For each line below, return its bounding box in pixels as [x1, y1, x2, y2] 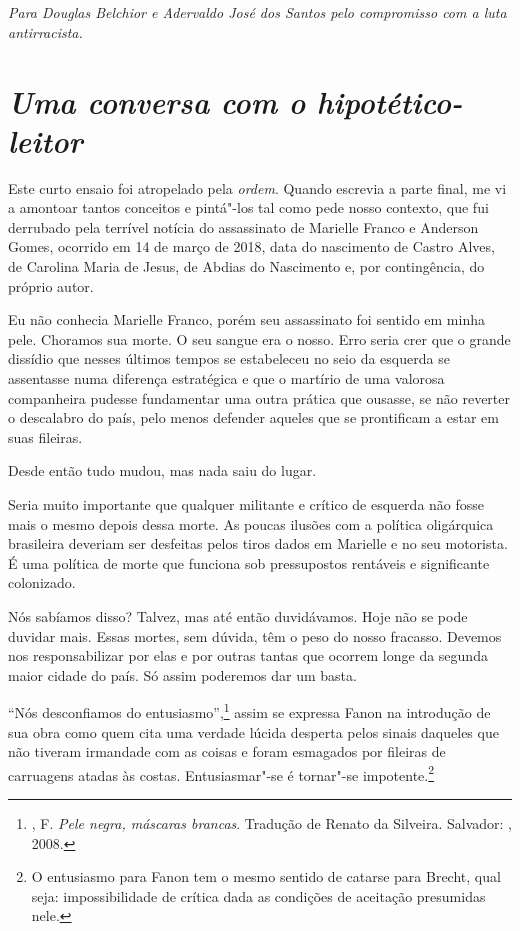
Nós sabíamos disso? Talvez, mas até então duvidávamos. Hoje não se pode [8, 605, 468, 626]
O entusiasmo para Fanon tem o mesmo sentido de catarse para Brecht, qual [31, 866, 501, 887]
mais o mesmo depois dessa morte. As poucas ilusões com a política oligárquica [8, 513, 494, 534]
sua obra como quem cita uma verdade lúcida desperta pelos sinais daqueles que [8, 721, 499, 742]
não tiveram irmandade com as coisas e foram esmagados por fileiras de [8, 741, 446, 762]
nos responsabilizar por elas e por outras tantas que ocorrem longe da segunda [8, 645, 488, 666]
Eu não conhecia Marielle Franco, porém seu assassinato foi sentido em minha [8, 309, 485, 330]
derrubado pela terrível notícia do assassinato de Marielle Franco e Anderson [8, 216, 479, 237]
